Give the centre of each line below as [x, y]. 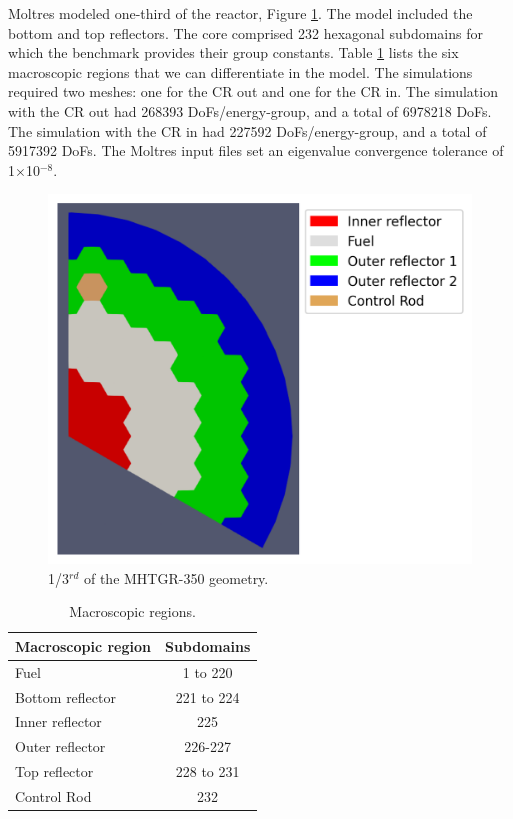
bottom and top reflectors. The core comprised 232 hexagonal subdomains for [245, 32]
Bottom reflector [65, 696]
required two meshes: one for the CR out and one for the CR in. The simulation [253, 91]
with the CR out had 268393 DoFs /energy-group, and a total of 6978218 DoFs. [250, 110]
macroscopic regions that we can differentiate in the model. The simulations [240, 71]
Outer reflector [60, 746]
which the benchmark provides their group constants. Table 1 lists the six [233, 52]
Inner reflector [58, 721]
